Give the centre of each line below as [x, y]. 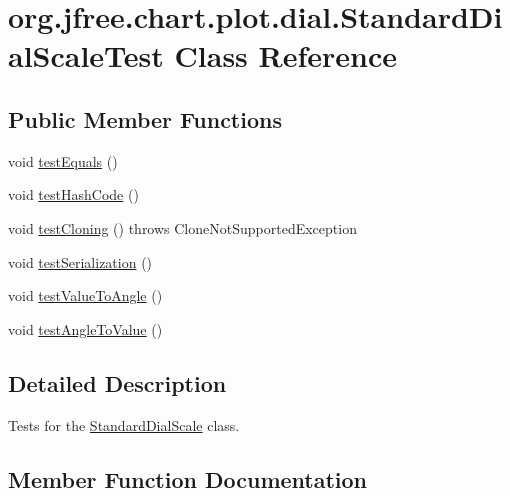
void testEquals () [63, 160]
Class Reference [286, 55]
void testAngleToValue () [85, 328]
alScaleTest [86, 55]
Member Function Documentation [188, 478]
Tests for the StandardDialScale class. [124, 424]
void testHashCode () [73, 194]
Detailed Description [117, 382]
